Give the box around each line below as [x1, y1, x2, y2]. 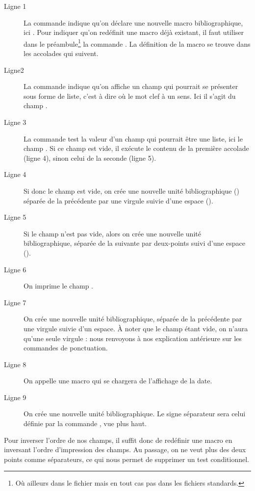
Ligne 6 [4, 264, 26, 274]
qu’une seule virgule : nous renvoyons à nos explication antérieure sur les [24, 333, 242, 343]
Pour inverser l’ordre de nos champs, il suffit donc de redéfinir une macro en [4, 434, 232, 445]
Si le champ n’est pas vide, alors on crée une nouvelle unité [24, 228, 201, 238]
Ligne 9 [4, 392, 26, 402]
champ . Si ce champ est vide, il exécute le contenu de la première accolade [24, 143, 249, 153]
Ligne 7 [4, 297, 26, 307]
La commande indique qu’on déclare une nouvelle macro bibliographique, [24, 17, 243, 28]
